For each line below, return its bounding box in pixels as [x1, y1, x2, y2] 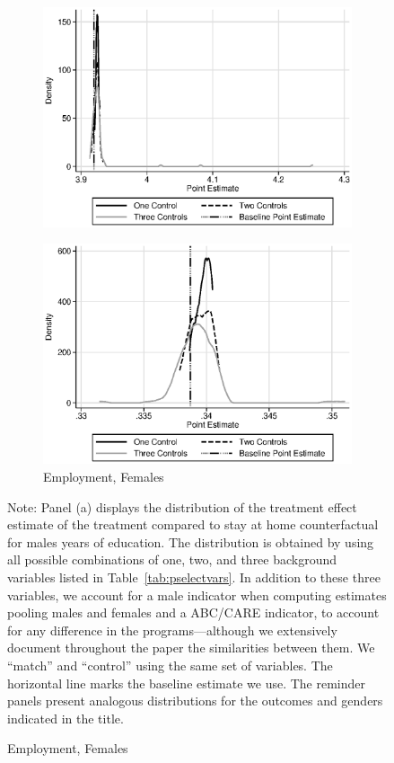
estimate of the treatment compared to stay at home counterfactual [7, 515, 379, 534]
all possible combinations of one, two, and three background [7, 550, 337, 569]
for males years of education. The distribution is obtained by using [7, 532, 374, 551]
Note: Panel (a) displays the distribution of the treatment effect [7, 497, 357, 516]
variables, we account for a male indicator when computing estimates [7, 585, 387, 604]
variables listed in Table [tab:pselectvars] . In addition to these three [7, 567, 381, 586]
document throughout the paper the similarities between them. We [7, 638, 375, 657]
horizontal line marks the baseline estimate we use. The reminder [7, 673, 366, 692]
